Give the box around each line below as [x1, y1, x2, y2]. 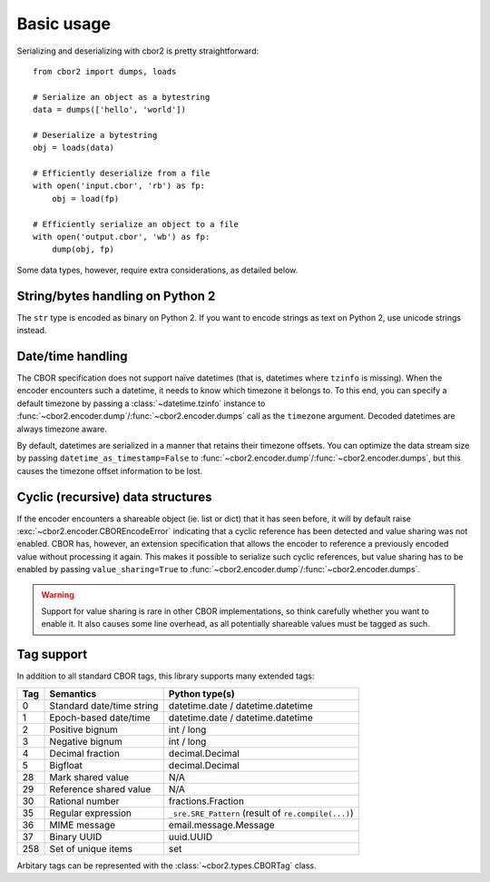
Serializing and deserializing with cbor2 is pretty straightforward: [16, 45, 259, 56]
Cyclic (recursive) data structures [16, 489, 212, 504]
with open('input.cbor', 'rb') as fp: [33, 181, 206, 191]
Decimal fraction [49, 747, 120, 759]
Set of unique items [49, 842, 133, 855]
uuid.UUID [168, 830, 213, 843]
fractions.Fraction [168, 795, 245, 808]
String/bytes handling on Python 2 [16, 288, 216, 303]
